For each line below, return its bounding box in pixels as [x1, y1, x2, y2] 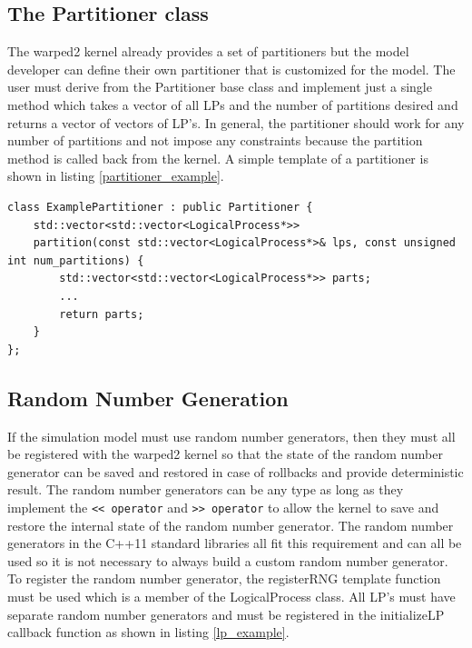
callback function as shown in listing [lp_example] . [7, 623, 290, 642]
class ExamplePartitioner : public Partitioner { [7, 200, 313, 214]
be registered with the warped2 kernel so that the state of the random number [7, 444, 443, 464]
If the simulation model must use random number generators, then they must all [7, 426, 456, 445]
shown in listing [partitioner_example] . [7, 166, 224, 185]
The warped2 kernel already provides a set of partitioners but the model [7, 42, 409, 61]
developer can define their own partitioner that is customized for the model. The [7, 59, 456, 78]
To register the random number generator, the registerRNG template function [7, 569, 441, 588]
